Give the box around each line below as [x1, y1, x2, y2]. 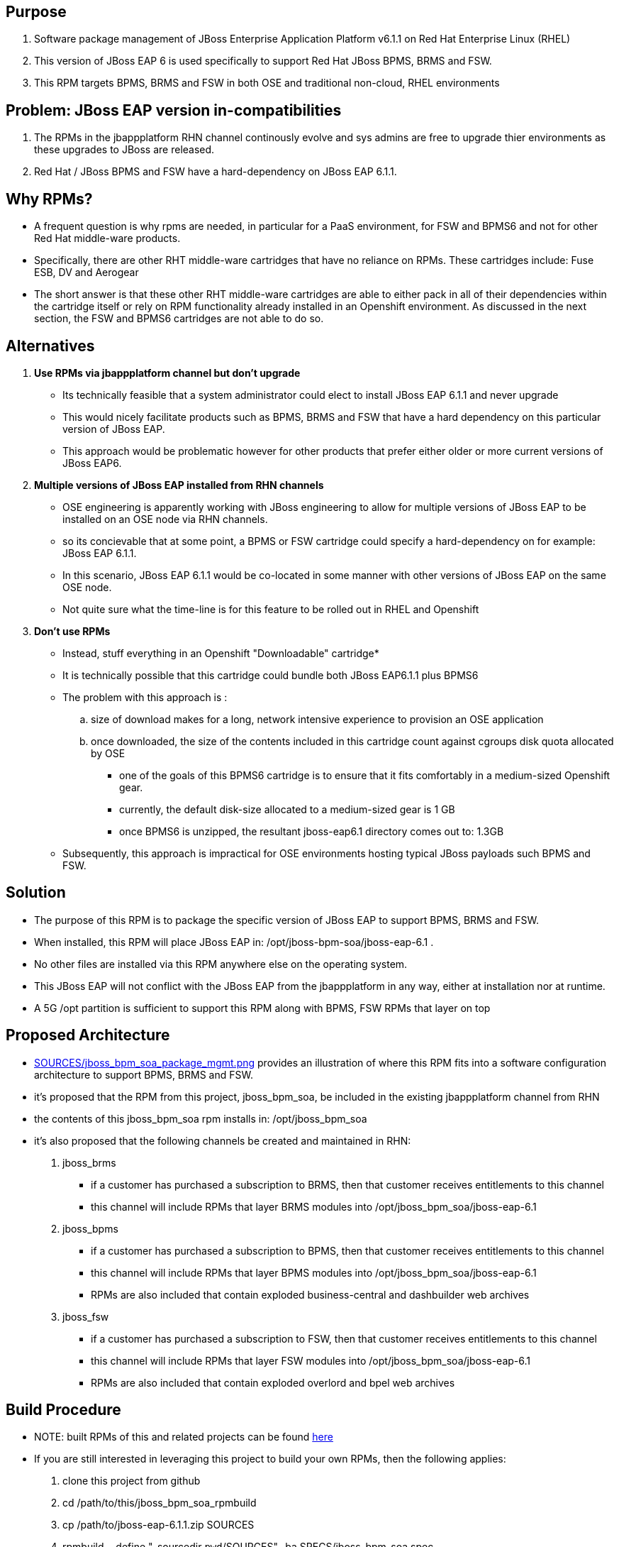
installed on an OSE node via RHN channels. [62, 512, 268, 525]
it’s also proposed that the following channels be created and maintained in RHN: [34, 1134, 411, 1147]
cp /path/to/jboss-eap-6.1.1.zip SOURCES [62, 1519, 255, 1531]
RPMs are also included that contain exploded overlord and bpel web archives [91, 1376, 455, 1389]
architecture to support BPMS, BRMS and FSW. [34, 1068, 253, 1081]
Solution [6, 883, 66, 902]
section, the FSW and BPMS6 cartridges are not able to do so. [34, 312, 324, 325]
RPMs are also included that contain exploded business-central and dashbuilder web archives [91, 1288, 530, 1301]
